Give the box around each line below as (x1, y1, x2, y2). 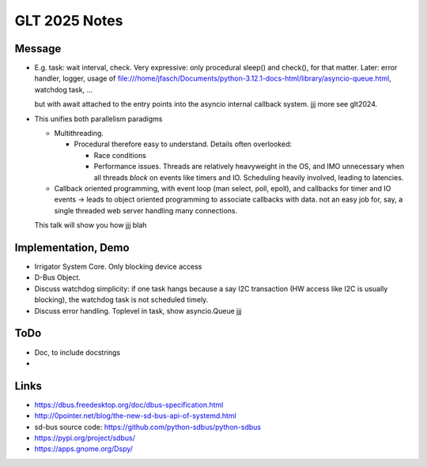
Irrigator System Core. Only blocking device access (34, 262, 202, 272)
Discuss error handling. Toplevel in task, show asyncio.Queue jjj (34, 306, 242, 315)
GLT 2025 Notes (14, 12, 123, 29)
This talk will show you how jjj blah (34, 220, 147, 230)
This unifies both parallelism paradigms (34, 114, 163, 123)
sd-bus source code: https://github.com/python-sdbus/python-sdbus (34, 422, 261, 431)
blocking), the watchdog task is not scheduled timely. (34, 295, 209, 304)
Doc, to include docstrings (34, 348, 121, 357)
